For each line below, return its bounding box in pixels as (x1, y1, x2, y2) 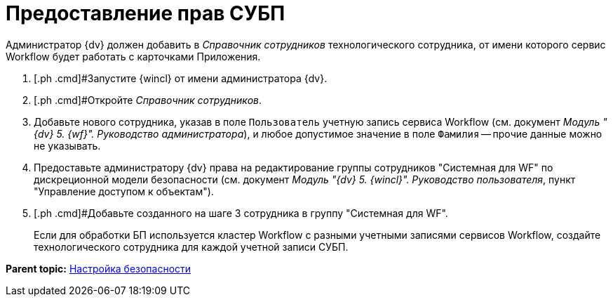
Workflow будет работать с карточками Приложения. (6, 50, 261, 63)
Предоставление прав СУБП (6, 1, 285, 25)
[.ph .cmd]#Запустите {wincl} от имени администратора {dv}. (34, 72, 328, 84)
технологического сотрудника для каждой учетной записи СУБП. (34, 240, 349, 253)
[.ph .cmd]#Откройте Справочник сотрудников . (34, 93, 262, 106)
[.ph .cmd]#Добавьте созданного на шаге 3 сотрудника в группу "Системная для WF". (34, 206, 448, 219)
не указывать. (34, 139, 101, 152)
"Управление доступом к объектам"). (34, 185, 214, 197)
